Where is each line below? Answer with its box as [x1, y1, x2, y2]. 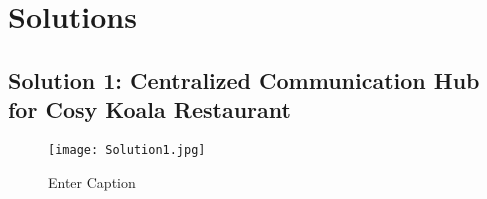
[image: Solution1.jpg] [48, 142, 206, 157]
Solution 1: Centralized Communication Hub [8, 64, 480, 95]
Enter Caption [48, 171, 136, 192]
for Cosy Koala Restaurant [8, 94, 291, 125]
